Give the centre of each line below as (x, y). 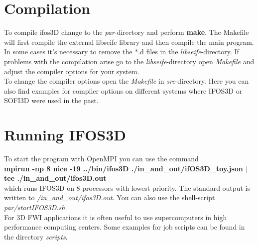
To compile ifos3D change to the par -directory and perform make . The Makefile (127, 32)
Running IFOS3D (65, 135)
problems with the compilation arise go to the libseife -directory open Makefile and (129, 61)
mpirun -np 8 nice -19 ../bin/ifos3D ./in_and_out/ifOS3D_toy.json (124, 168)
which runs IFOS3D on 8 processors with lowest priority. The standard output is (127, 187)
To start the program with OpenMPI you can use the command (101, 158)
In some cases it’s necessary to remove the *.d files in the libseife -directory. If (122, 52)
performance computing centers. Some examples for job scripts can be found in (125, 227)
